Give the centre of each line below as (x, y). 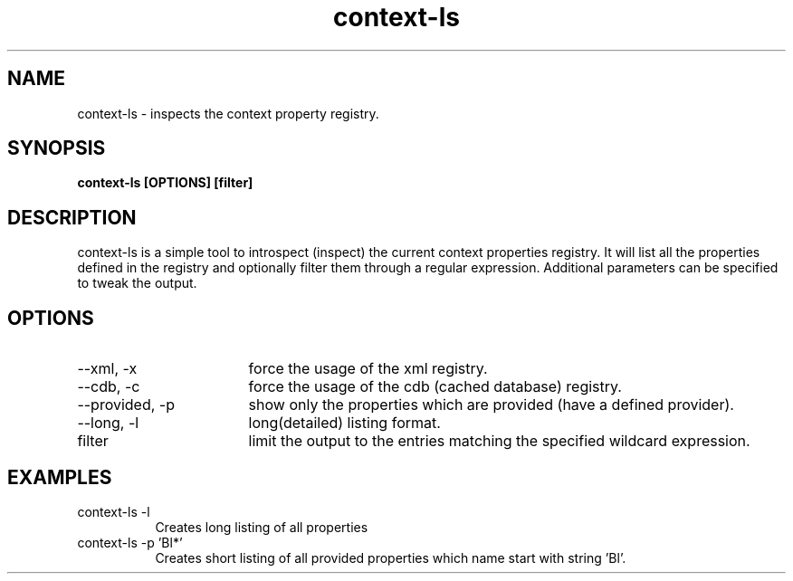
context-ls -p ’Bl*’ (130, 542)
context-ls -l (114, 511)
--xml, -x (107, 369)
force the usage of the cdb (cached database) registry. (435, 387)
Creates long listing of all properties (262, 527)
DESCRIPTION (72, 217)
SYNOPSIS (57, 148)
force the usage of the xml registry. (368, 369)
